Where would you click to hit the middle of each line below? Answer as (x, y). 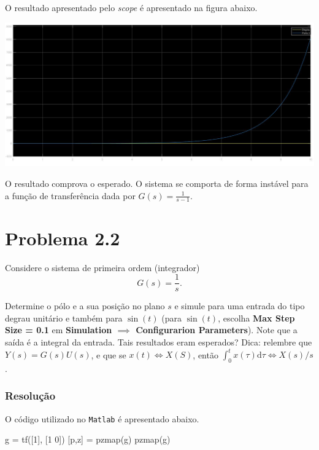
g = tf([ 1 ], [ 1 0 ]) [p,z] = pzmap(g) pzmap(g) (88, 439)
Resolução (30, 396)
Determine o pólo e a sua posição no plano (85, 306)
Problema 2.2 (63, 238)
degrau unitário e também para (64, 318)
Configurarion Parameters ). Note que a (217, 330)
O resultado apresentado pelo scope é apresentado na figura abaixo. (131, 7)
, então (206, 354)
